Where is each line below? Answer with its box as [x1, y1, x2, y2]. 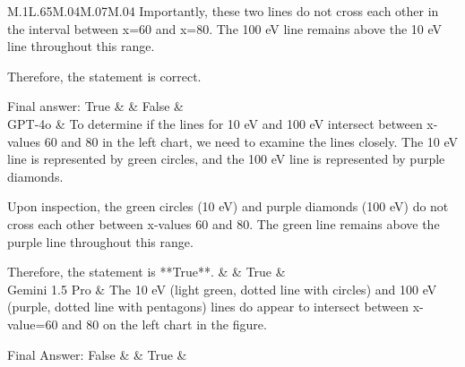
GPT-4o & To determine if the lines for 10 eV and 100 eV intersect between [7, 114, 423, 132]
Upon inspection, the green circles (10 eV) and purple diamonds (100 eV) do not [7, 197, 449, 216]
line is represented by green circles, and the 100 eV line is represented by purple [7, 149, 445, 168]
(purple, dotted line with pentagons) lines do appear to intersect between [7, 297, 409, 316]
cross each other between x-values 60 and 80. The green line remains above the [7, 214, 440, 233]
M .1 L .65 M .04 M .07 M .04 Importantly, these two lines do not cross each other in [7, 2, 439, 20]
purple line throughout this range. [7, 232, 194, 251]
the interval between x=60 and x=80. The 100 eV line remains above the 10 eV [7, 19, 443, 38]
